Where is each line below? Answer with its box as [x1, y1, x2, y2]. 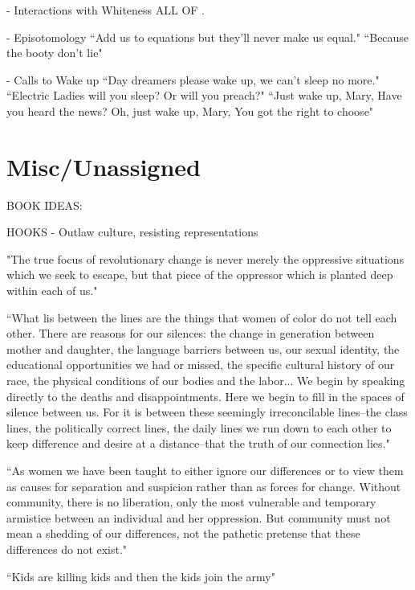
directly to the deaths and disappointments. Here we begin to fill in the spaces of [6, 387, 405, 404]
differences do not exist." [6, 540, 128, 557]
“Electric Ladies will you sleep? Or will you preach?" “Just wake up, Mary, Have [6, 87, 402, 104]
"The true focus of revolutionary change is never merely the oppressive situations [6, 250, 405, 267]
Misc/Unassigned [6, 150, 201, 182]
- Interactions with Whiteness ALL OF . [6, 2, 205, 18]
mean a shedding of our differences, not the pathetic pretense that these [6, 525, 360, 542]
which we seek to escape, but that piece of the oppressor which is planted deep [6, 266, 393, 283]
